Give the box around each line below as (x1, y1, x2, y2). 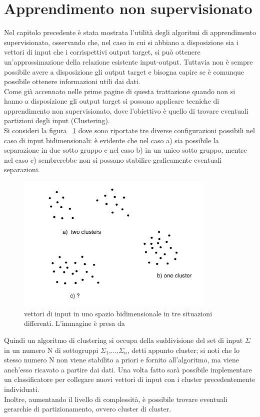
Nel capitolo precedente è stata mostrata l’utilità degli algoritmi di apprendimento (4, 27, 256, 38)
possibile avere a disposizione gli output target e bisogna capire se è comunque (4, 66, 244, 77)
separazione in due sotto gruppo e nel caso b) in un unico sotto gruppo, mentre (4, 145, 247, 155)
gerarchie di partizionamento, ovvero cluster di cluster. (4, 403, 171, 414)
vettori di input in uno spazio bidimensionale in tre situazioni (24, 308, 212, 318)
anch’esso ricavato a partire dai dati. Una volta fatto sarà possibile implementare (4, 364, 252, 374)
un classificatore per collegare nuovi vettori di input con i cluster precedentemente (4, 374, 255, 384)
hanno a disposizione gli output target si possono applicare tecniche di (4, 96, 219, 106)
